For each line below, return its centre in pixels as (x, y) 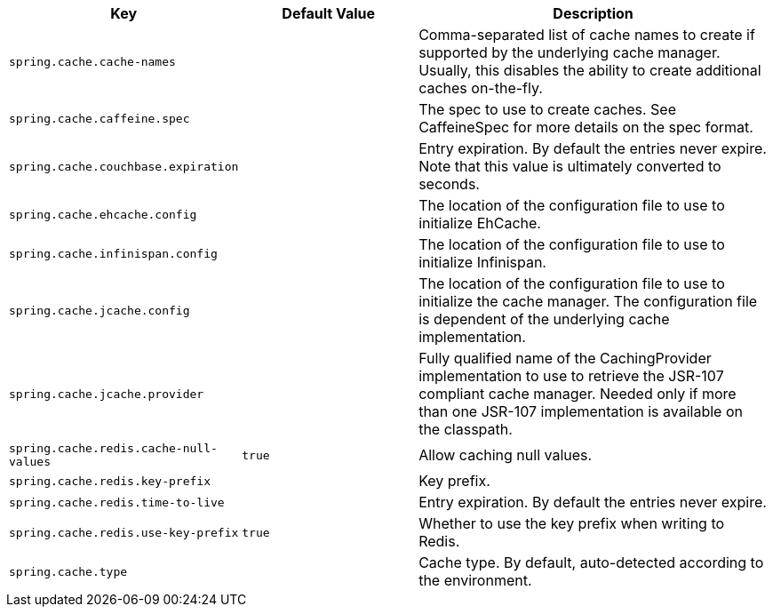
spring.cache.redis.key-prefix (110, 481)
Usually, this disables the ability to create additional (590, 70)
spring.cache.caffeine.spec (100, 118)
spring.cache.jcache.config (100, 310)
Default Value (329, 13)
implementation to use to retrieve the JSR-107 (571, 376)
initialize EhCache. (480, 223)
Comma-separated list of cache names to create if (587, 35)
